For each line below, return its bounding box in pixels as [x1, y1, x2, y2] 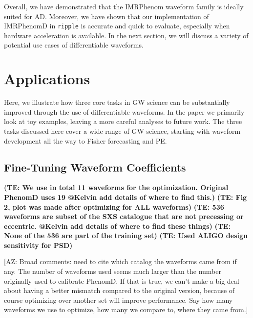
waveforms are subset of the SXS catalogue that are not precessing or [4, 211, 244, 221]
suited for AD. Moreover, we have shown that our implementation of [4, 11, 209, 21]
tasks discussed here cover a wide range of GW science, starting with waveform [4, 125, 241, 136]
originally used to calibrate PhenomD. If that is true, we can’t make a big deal [4, 275, 239, 286]
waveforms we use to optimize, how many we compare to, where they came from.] [4, 304, 248, 315]
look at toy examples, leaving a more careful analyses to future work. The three [4, 116, 242, 126]
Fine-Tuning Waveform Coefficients [4, 159, 186, 174]
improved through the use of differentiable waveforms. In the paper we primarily [4, 106, 245, 117]
